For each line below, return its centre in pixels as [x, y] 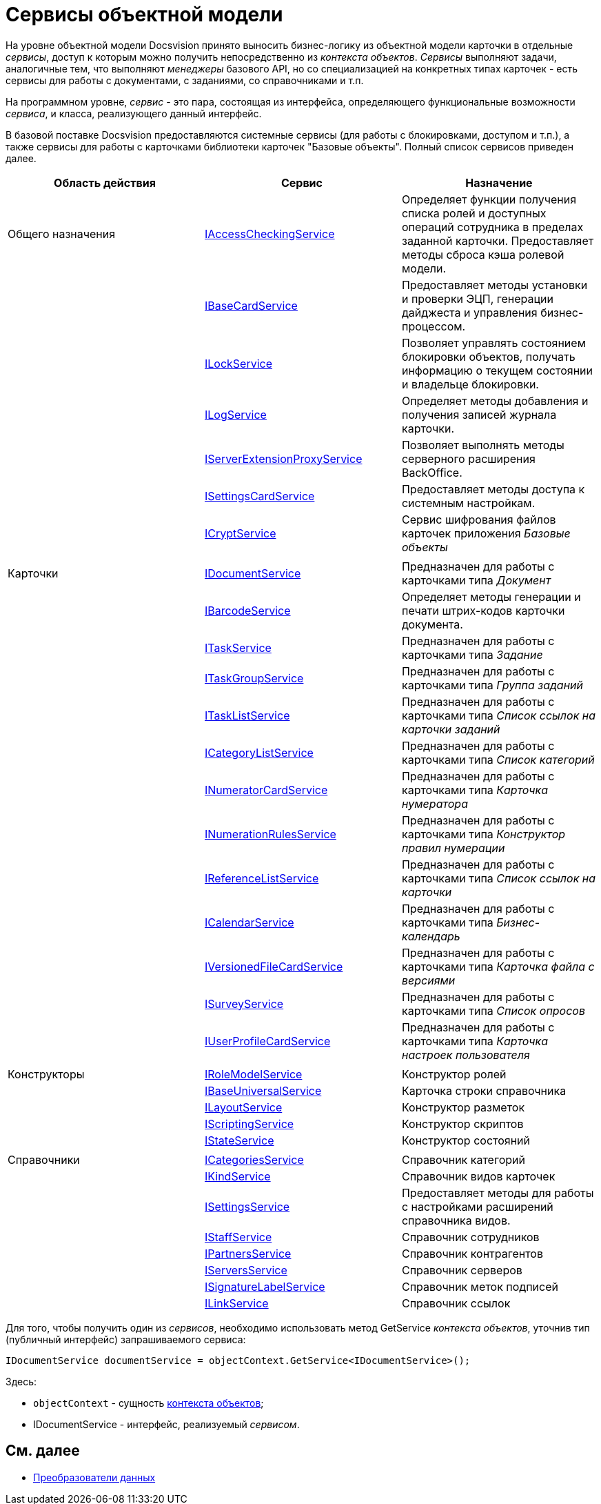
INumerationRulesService [270, 834]
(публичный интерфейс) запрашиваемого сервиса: [126, 1339]
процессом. [434, 326]
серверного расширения [468, 458]
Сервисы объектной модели [144, 14]
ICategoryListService [259, 752]
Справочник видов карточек [478, 1176]
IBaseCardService [251, 305]
